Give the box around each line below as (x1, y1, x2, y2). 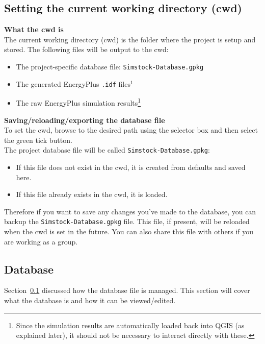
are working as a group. (4, 236, 78, 247)
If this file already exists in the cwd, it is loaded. (16, 189, 168, 200)
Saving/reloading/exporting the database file (4, 114, 165, 125)
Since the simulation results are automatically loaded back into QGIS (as (16, 320, 245, 330)
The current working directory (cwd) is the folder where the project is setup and (4, 34, 256, 44)
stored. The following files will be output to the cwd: (4, 44, 169, 55)
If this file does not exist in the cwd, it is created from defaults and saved (16, 161, 246, 172)
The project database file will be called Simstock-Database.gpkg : (4, 144, 210, 155)
